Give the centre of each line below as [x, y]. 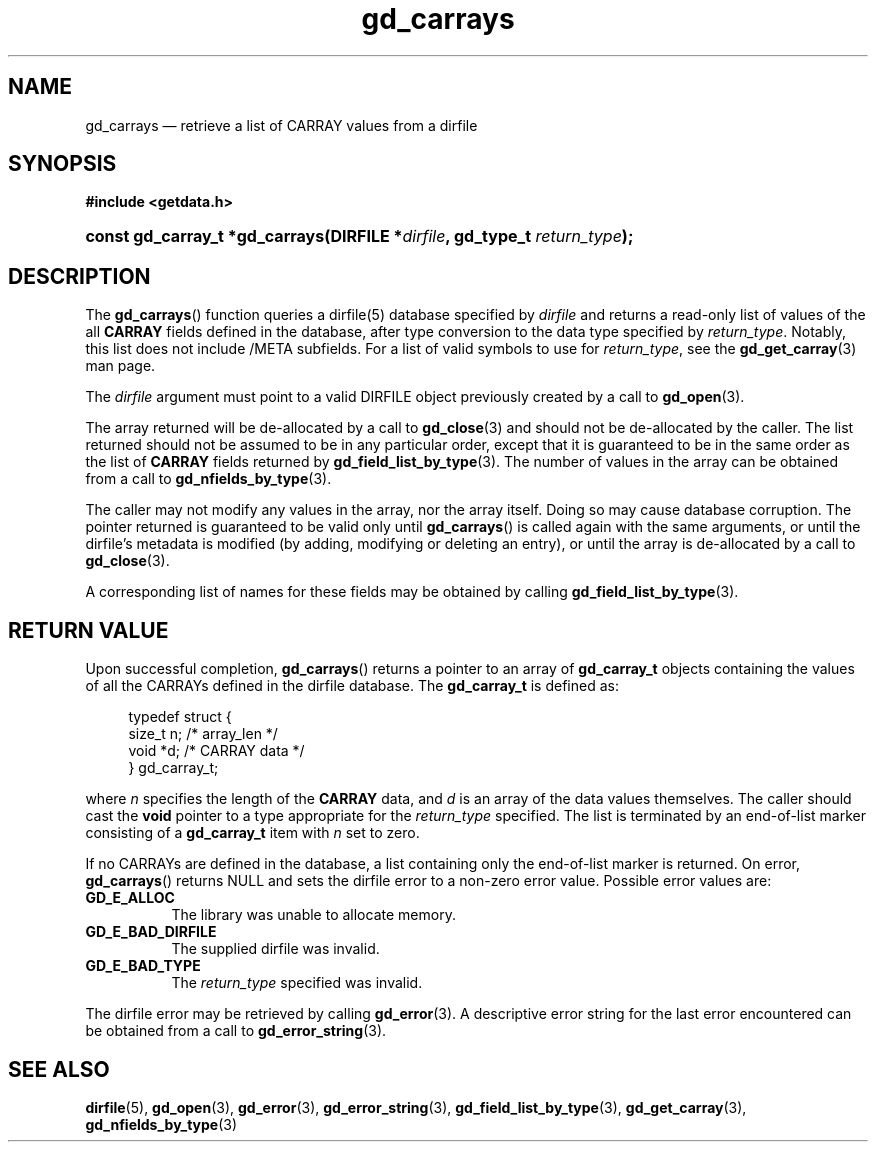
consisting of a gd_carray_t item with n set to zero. [252, 833]
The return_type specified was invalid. [297, 983]
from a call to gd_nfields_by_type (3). [208, 479]
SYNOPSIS [62, 164]
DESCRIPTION [79, 276]
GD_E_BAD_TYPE [143, 966]
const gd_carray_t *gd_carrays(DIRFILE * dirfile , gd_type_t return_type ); [359, 236]
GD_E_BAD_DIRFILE [151, 932]
